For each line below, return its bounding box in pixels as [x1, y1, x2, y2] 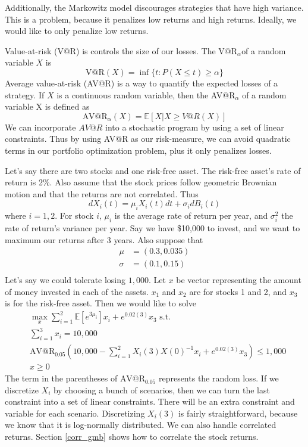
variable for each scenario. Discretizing [5, 406, 145, 419]
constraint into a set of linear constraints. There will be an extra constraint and [5, 395, 295, 408]
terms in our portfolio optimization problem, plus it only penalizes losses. [5, 144, 272, 156]
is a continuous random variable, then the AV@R [56, 88, 235, 101]
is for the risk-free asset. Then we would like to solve [5, 297, 197, 309]
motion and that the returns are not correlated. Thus [5, 187, 199, 200]
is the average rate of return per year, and [114, 209, 268, 222]
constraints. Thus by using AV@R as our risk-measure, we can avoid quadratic [5, 132, 291, 145]
